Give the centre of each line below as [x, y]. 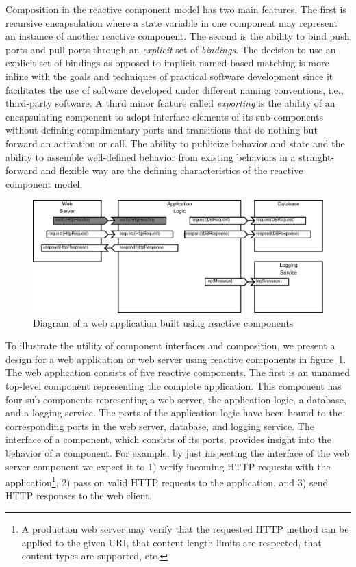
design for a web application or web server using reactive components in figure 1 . [176, 358]
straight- [317, 156]
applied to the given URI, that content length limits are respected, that [171, 542]
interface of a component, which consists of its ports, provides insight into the [168, 439]
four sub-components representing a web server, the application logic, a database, [176, 399]
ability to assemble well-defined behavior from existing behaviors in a [151, 156]
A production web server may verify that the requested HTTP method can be [185, 529]
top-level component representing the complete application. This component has [174, 386]
